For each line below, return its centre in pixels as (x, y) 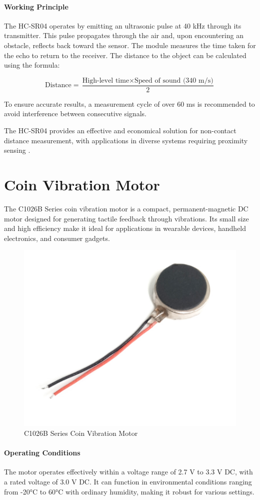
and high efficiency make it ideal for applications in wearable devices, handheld (125, 228)
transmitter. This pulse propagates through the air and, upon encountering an (124, 35)
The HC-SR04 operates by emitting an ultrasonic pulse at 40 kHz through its (123, 25)
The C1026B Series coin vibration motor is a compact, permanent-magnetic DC (126, 208)
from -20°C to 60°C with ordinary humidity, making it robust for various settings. (129, 491)
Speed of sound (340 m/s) (174, 80)
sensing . (17, 150)
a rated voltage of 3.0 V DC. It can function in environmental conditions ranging (128, 481)
